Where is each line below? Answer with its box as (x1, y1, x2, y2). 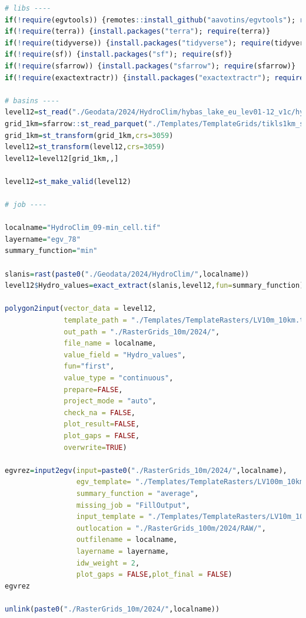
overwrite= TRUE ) (64, 443, 127, 452)
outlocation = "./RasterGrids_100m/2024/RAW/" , (76, 524, 266, 532)
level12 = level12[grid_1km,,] (5, 154, 119, 163)
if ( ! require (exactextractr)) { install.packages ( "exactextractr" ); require (5, 73, 304, 82)
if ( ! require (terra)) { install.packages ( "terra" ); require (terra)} (5, 27, 271, 36)
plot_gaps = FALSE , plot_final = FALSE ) (76, 570, 232, 579)
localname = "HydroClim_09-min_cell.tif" (5, 223, 161, 232)
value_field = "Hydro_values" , (64, 350, 186, 359)
